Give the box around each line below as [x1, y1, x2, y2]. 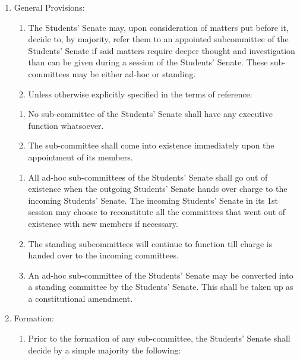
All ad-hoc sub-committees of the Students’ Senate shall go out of [28, 170, 268, 183]
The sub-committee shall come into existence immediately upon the [28, 139, 274, 151]
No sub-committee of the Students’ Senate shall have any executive [28, 108, 273, 120]
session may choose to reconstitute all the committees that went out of [28, 206, 286, 218]
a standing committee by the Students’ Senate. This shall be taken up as [28, 280, 293, 293]
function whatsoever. [28, 119, 104, 131]
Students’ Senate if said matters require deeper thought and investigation [28, 44, 295, 56]
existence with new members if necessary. [28, 217, 178, 229]
